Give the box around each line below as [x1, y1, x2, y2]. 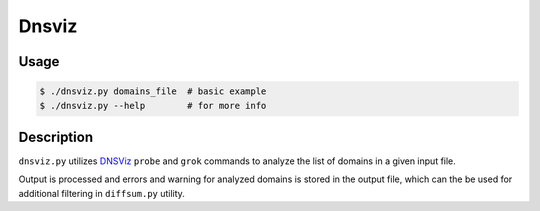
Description [18, 128, 94, 145]
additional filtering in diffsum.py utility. [18, 187, 185, 199]
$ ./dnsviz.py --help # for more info [39, 100, 267, 111]
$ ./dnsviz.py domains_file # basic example [39, 86, 267, 97]
